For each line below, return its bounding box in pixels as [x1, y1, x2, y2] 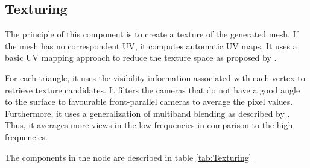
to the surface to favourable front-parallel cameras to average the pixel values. [5, 95, 293, 108]
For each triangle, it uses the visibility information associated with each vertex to [5, 71, 305, 84]
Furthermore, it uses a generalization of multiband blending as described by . [5, 107, 290, 119]
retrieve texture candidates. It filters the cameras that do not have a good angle [5, 83, 300, 96]
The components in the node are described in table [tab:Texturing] [5, 151, 251, 163]
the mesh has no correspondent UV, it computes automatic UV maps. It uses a [5, 39, 297, 52]
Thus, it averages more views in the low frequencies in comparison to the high [5, 119, 293, 131]
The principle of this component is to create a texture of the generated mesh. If [5, 28, 299, 40]
